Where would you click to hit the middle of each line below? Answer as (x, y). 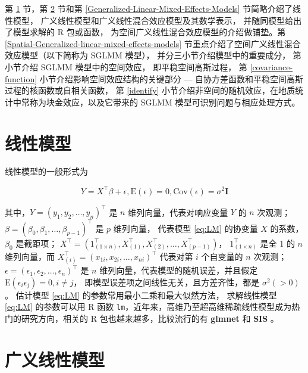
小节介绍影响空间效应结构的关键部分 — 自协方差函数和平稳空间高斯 (172, 78)
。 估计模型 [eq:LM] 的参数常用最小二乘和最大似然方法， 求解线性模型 (141, 295)
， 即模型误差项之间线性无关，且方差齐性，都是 (166, 282)
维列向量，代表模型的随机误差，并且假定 (179, 270)
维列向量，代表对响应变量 (178, 212)
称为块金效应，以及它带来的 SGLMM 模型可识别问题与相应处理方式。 (165, 102)
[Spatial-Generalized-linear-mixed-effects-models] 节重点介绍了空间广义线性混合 (153, 43)
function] (21, 78)
